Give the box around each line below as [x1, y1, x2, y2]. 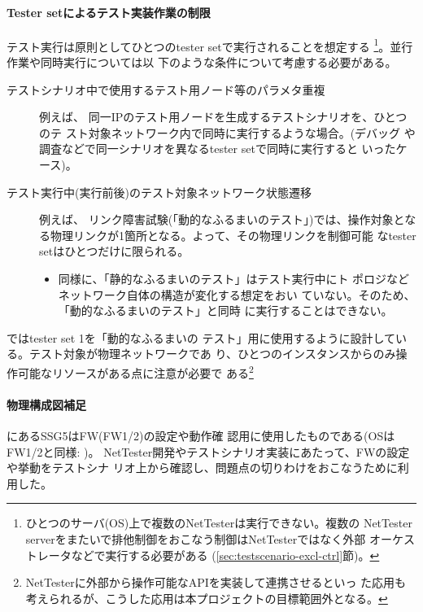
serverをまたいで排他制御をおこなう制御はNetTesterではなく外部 [25, 530, 366, 547]
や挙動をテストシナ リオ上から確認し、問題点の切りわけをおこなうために [7, 459, 398, 476]
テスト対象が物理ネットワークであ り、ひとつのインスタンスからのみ [28, 345, 396, 362]
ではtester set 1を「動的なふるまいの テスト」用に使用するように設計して [7, 329, 396, 346]
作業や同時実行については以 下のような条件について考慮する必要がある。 [7, 54, 397, 71]
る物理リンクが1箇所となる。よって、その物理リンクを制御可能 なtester [39, 226, 416, 243]
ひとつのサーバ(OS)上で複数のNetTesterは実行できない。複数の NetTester [25, 514, 412, 531]
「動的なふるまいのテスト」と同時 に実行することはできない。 [58, 302, 393, 319]
